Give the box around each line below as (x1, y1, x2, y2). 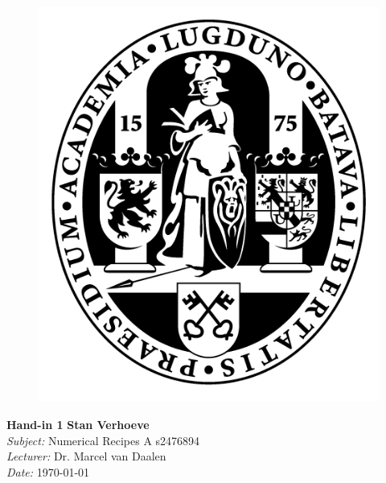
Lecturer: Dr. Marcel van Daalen (6, 448, 166, 464)
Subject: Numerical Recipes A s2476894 (6, 431, 200, 448)
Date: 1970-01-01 (6, 463, 90, 480)
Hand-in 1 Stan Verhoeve (6, 415, 150, 432)
